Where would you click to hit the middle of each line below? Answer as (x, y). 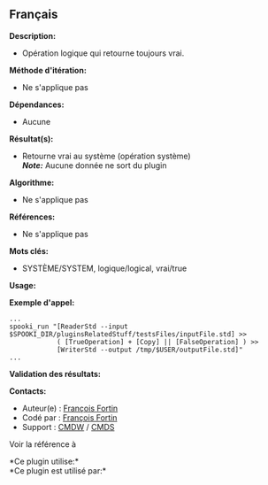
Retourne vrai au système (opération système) (107, 156)
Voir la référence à (43, 444)
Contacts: (28, 391)
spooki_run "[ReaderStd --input (69, 327)
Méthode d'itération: (48, 70)
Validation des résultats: (55, 373)
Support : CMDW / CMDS (68, 427)
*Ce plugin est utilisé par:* (58, 470)
